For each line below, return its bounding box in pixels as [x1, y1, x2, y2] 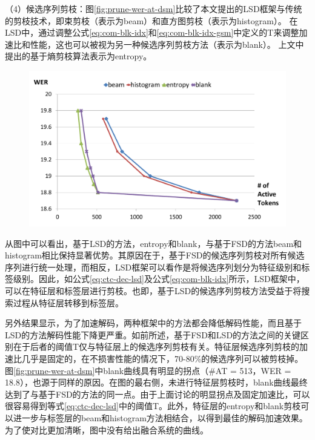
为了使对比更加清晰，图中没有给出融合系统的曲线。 [5, 423, 208, 436]
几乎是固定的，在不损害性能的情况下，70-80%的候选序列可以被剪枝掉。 [21, 352, 303, 365]
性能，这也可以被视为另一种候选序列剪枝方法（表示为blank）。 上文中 [30, 38, 304, 50]
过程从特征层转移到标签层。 [13, 296, 124, 309]
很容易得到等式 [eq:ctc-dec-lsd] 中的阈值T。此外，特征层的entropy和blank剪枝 [5, 399, 301, 412]
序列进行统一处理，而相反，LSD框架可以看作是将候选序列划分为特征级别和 [5, 260, 302, 273]
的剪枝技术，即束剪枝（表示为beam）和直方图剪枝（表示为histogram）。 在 [5, 14, 298, 27]
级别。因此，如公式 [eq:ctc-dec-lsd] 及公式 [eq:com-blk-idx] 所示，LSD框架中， [13, 272, 305, 285]
